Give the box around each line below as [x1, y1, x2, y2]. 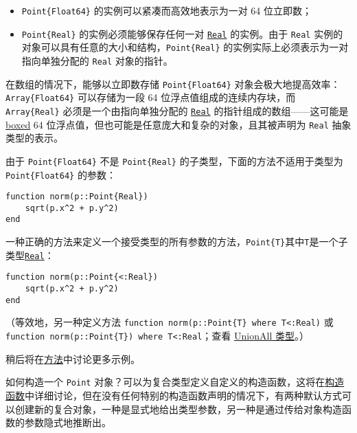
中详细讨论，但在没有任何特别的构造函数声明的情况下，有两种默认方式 [25, 388, 342, 402]
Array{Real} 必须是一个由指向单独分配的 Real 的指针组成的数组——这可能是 [5, 103, 349, 118]
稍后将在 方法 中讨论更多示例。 [5, 351, 140, 366]
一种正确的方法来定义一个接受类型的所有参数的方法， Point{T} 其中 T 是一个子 [5, 234, 348, 249]
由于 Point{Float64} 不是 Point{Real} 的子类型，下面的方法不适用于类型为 [5, 153, 343, 168]
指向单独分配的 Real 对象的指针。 [21, 53, 173, 67]
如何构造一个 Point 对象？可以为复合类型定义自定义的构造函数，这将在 [5, 375, 325, 389]
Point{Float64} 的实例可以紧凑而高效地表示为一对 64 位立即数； [21, 3, 312, 17]
